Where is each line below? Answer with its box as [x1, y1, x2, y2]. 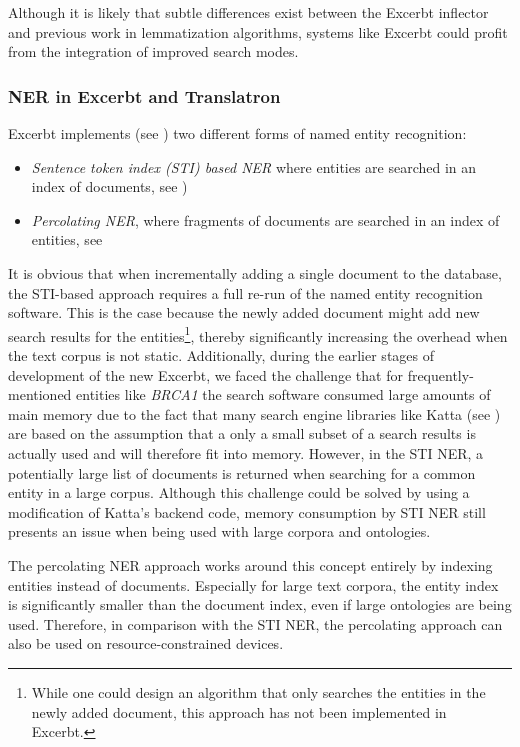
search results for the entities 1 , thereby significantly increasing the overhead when [8, 322, 508, 346]
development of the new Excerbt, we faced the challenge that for [8, 364, 403, 385]
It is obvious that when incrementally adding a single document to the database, [8, 262, 502, 283]
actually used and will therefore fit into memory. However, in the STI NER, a [8, 442, 484, 463]
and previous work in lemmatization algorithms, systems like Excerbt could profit [8, 21, 508, 42]
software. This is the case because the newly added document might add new [8, 302, 480, 323]
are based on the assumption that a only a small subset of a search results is [8, 423, 476, 444]
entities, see [31, 229, 103, 250]
